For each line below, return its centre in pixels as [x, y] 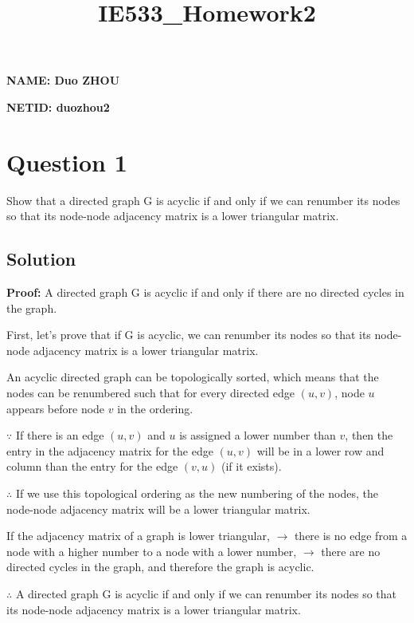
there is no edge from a [351, 536]
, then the [369, 435]
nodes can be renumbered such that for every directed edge [150, 393]
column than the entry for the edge [92, 466]
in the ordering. [155, 408]
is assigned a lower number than [258, 435]
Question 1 [67, 162]
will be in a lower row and [320, 450]
